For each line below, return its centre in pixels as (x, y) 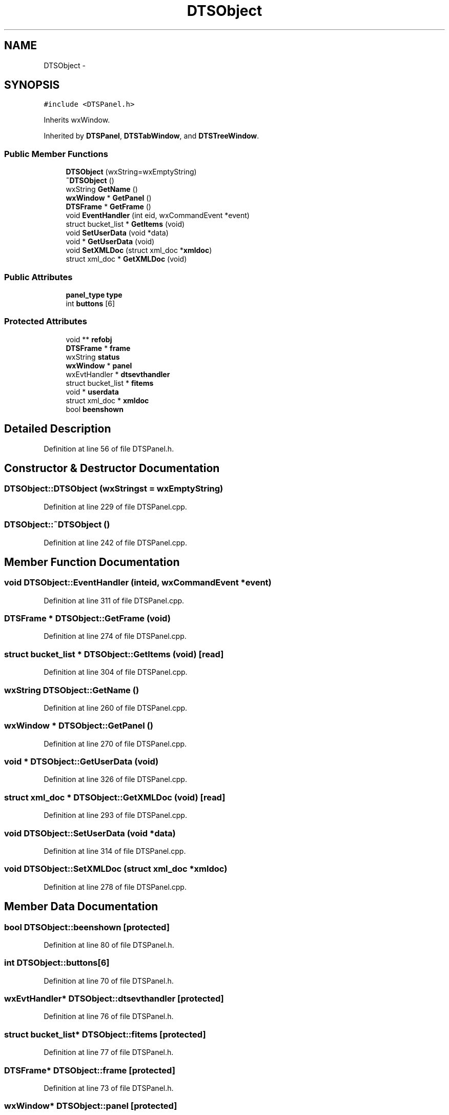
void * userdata (92, 392)
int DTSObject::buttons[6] (57, 963)
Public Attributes (38, 277)
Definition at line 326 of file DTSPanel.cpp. (115, 779)
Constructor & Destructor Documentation (112, 468)
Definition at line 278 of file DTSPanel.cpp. (115, 887)
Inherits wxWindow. (77, 120)
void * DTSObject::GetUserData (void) (81, 762)
